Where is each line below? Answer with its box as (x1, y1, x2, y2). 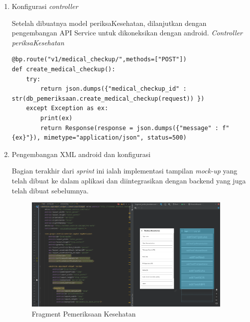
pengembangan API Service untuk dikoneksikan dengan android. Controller (11, 27, 243, 38)
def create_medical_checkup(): (11, 65, 116, 73)
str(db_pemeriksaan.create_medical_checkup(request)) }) (11, 95, 205, 102)
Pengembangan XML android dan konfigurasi (11, 149, 151, 159)
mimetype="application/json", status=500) (44, 134, 187, 142)
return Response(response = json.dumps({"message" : (40, 124, 219, 132)
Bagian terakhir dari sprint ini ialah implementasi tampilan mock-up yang (11, 165, 238, 176)
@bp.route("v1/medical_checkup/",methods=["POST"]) (11, 56, 187, 63)
